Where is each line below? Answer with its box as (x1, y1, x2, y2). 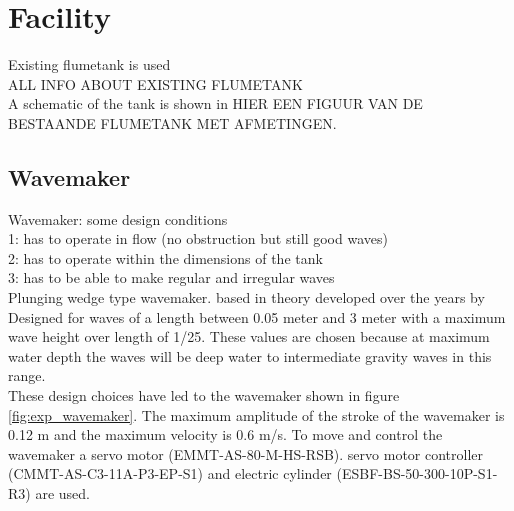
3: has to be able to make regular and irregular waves (8, 267, 335, 288)
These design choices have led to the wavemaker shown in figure (8, 385, 400, 406)
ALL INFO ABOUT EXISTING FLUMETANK (8, 73, 303, 94)
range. (8, 365, 46, 386)
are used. (35, 483, 90, 504)
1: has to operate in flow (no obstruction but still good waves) (8, 228, 388, 249)
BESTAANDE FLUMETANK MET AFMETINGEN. (8, 112, 337, 133)
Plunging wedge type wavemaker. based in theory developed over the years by (8, 287, 485, 308)
